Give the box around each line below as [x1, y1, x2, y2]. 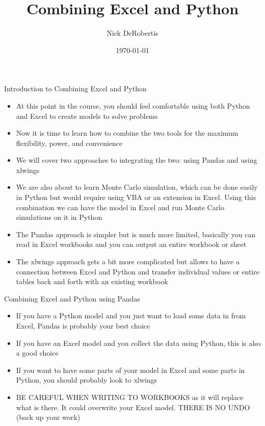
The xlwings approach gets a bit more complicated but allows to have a [16, 256, 240, 267]
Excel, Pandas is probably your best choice [16, 320, 150, 331]
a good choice [16, 347, 59, 358]
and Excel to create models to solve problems [16, 110, 158, 121]
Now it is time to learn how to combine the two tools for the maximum [16, 128, 238, 138]
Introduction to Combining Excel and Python [4, 83, 147, 94]
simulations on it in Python [16, 212, 102, 222]
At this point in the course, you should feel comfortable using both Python [16, 100, 250, 111]
